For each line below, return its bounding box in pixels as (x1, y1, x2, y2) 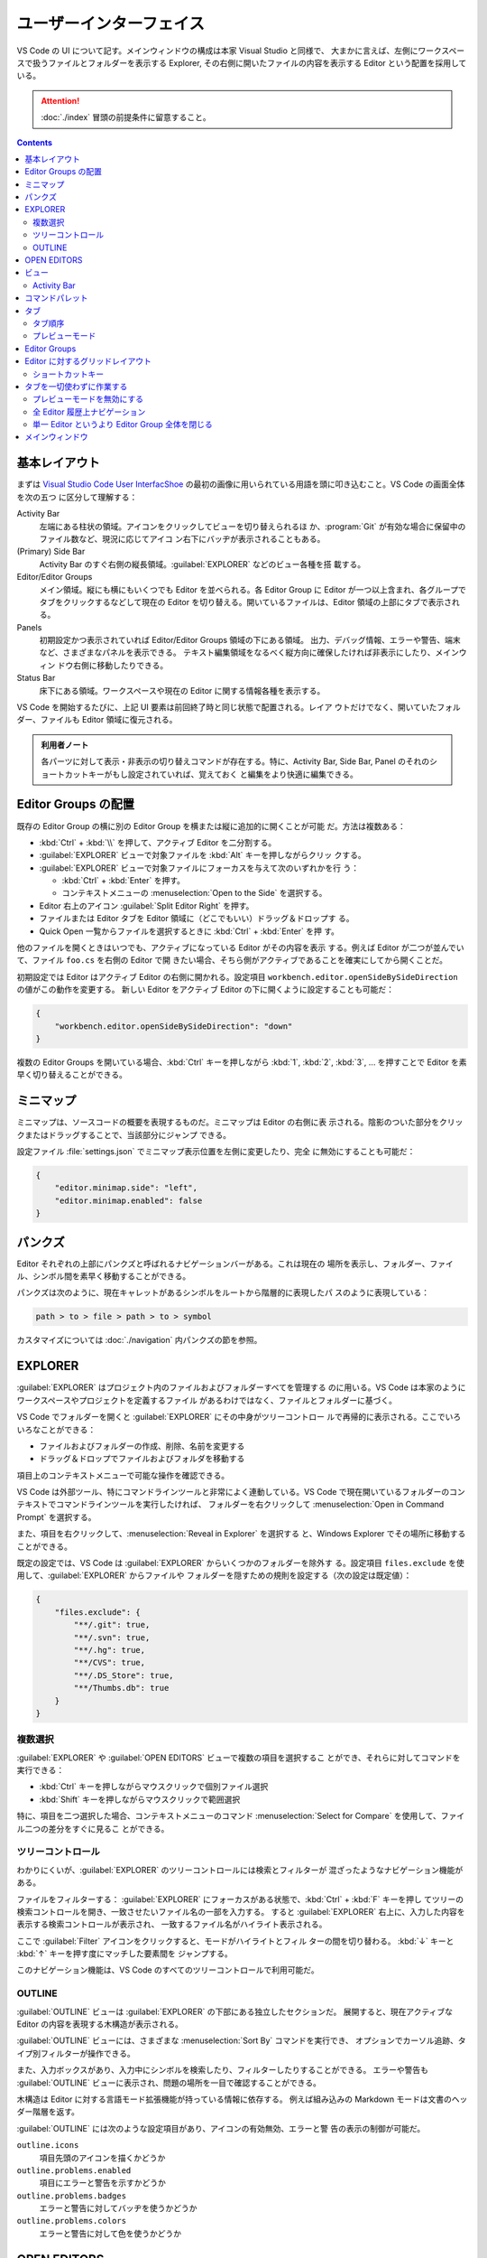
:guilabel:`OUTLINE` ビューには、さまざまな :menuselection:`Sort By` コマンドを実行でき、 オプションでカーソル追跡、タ (16, 2035, 466, 2046)
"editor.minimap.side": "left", (54, 1183, 198, 1193)
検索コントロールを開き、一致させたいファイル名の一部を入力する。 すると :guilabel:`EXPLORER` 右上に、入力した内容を (16, 1906, 465, 1917)
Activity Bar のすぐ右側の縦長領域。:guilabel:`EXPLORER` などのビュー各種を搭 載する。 (39, 558, 365, 569)
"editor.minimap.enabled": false (54, 1195, 203, 1206)
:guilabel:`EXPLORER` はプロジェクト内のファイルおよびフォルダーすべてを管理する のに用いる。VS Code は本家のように (16, 1382, 466, 1393)
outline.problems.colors (16, 2216, 126, 2226)
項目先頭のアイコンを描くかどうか (39, 2152, 166, 2163)
